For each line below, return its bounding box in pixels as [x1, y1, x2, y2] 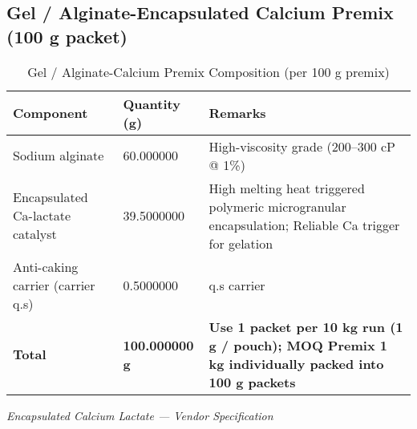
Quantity [123, 94, 180, 113]
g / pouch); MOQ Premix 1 [208, 335, 387, 354]
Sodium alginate [13, 146, 104, 165]
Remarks [208, 103, 266, 123]
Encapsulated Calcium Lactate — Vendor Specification [6, 407, 273, 423]
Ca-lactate [13, 206, 71, 225]
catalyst [13, 225, 57, 244]
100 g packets [208, 372, 296, 391]
